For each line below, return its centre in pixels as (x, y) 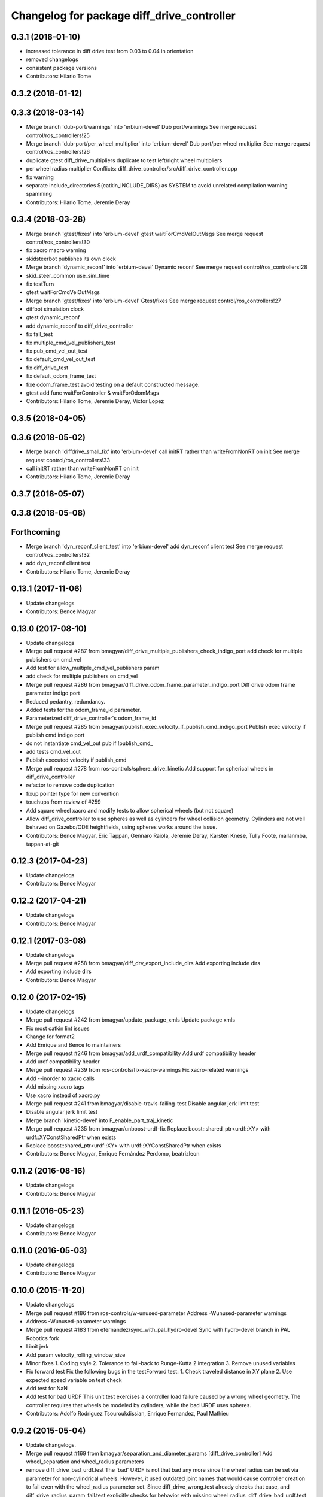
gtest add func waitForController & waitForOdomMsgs (92, 393)
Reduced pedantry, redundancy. (66, 701)
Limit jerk (37, 1347)
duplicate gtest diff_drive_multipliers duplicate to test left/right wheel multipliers (124, 160)
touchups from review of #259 (63, 802)
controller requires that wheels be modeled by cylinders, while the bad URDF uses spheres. (138, 1405)
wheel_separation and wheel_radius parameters (85, 1462)
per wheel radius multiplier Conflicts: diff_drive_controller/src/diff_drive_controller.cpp (132, 169)
